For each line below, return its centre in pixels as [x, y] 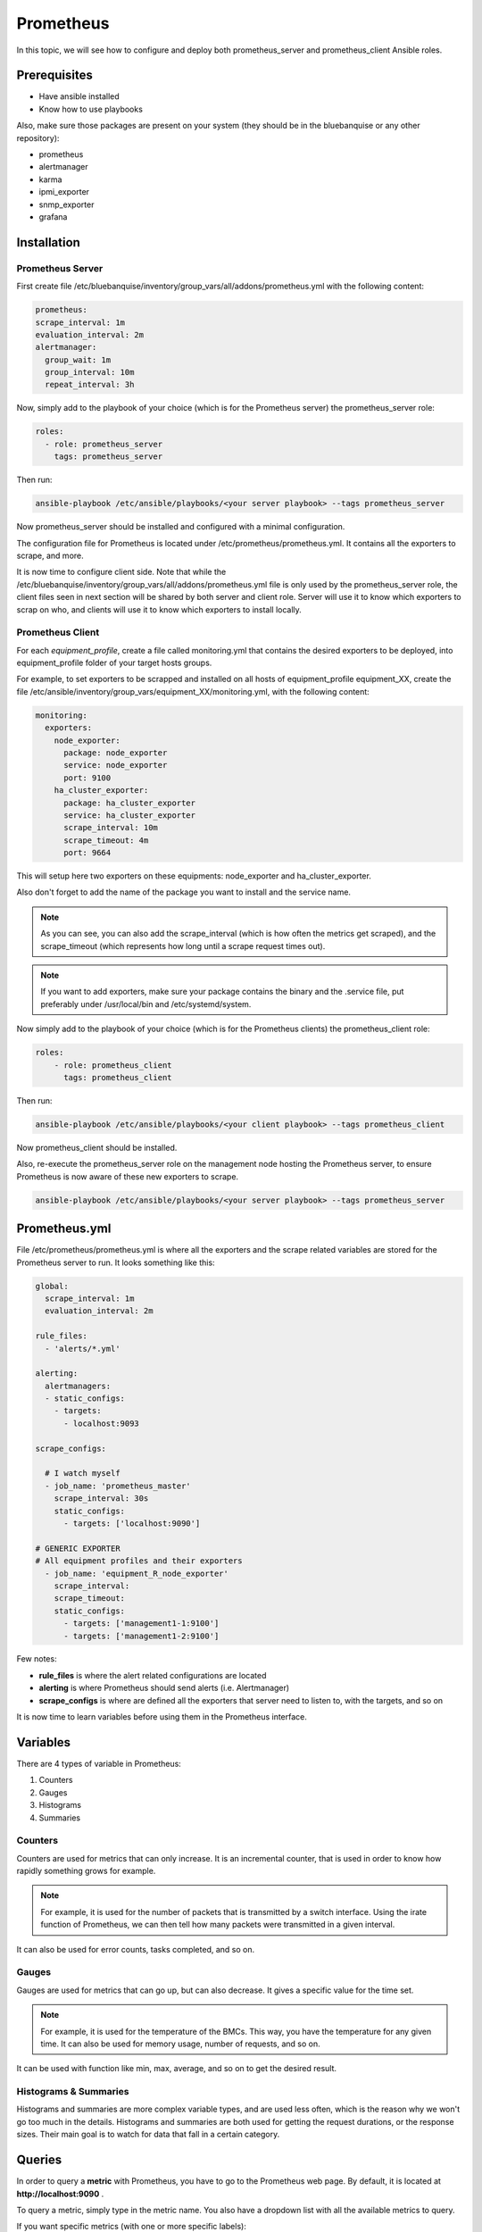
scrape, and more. [50, 555]
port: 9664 [87, 853]
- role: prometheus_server [104, 444]
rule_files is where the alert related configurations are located [153, 1675]
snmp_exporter [66, 204]
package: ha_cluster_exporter [130, 803]
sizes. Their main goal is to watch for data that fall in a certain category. [148, 2135]
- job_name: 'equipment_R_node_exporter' [137, 1573]
